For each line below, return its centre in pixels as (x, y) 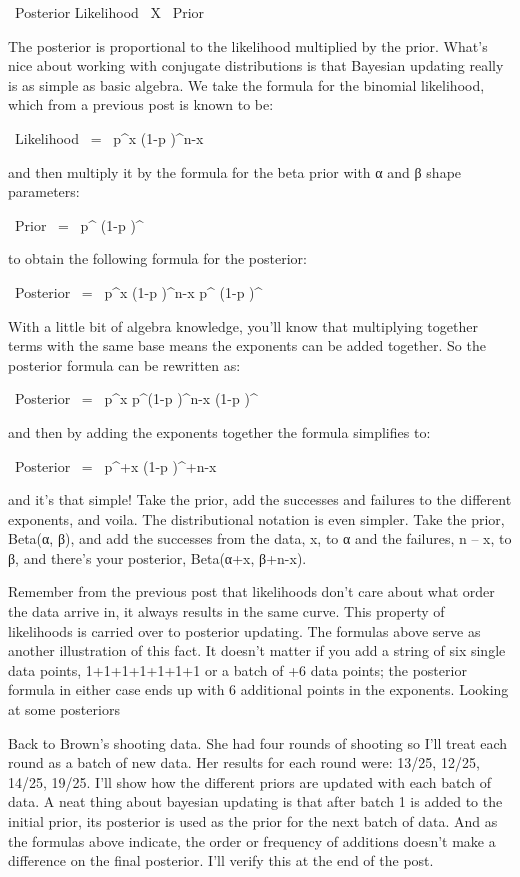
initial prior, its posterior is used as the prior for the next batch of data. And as (253, 821)
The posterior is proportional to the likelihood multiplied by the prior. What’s (248, 45)
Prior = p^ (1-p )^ (79, 224)
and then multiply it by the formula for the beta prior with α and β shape (235, 171)
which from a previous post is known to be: (141, 104)
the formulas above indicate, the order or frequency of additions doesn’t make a (252, 840)
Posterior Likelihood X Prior (109, 12)
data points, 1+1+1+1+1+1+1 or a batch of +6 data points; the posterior (237, 669)
